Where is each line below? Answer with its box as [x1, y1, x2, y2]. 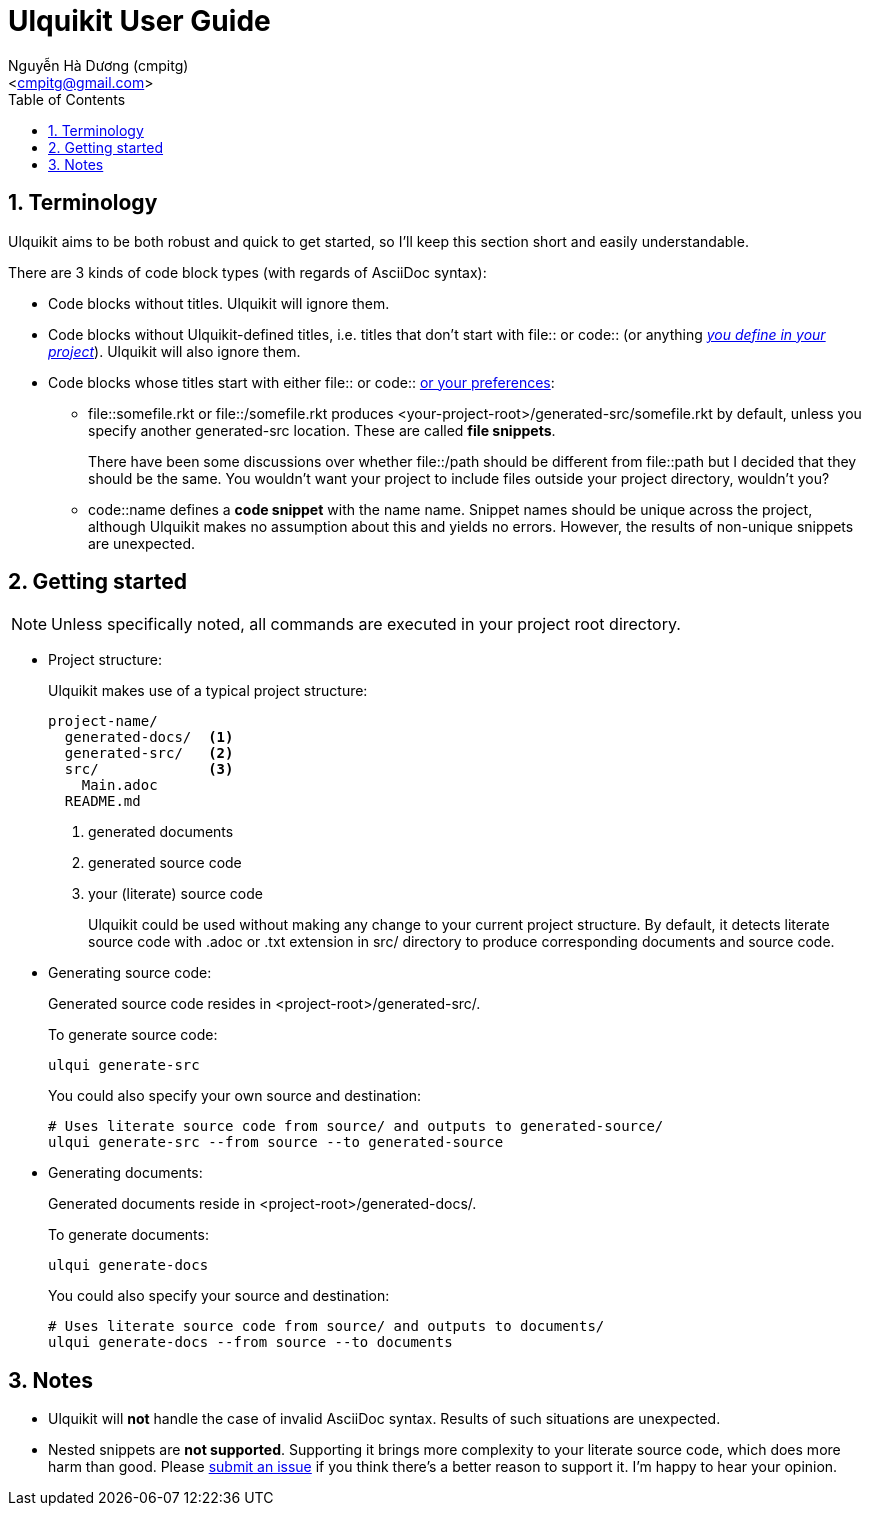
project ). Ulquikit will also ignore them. [48, 342, 301, 360]
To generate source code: [48, 1026, 218, 1044]
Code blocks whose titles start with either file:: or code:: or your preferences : [48, 373, 555, 391]
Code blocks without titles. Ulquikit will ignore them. [48, 294, 390, 312]
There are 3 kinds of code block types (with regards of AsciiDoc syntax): [8, 263, 487, 281]
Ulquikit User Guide [8, 4, 271, 38]
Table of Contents [8, 90, 126, 108]
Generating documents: [48, 1164, 203, 1182]
